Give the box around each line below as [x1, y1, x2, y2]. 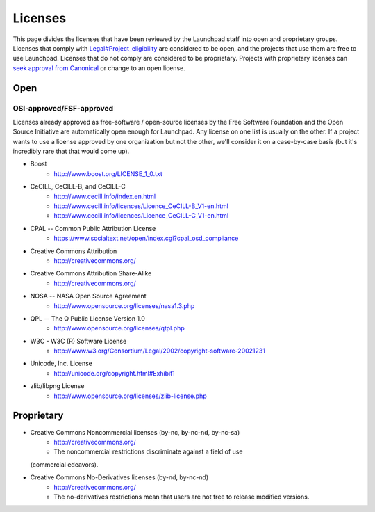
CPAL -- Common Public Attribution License [30, 224, 156, 232]
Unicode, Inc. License [30, 359, 93, 368]
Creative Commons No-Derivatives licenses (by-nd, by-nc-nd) [30, 473, 209, 481]
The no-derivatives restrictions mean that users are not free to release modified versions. [53, 493, 310, 501]
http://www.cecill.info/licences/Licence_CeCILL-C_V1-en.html [53, 211, 229, 220]
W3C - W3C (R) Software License [30, 337, 127, 345]
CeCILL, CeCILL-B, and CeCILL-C [30, 182, 126, 191]
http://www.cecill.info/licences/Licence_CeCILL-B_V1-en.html [53, 202, 228, 210]
